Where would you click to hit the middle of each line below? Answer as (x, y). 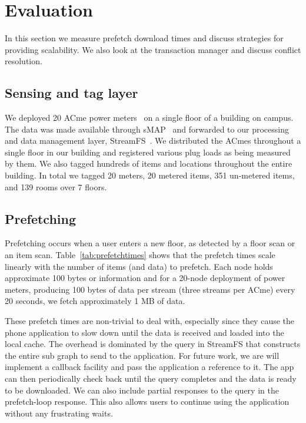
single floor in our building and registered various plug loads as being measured (148, 152)
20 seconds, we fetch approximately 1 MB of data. (95, 301)
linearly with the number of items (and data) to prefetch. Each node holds (139, 266)
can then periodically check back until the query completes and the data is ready (151, 378)
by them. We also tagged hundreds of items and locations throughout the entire (149, 163)
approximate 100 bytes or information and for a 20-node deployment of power (145, 278)
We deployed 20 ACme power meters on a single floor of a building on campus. (149, 118)
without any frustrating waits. (59, 413)
